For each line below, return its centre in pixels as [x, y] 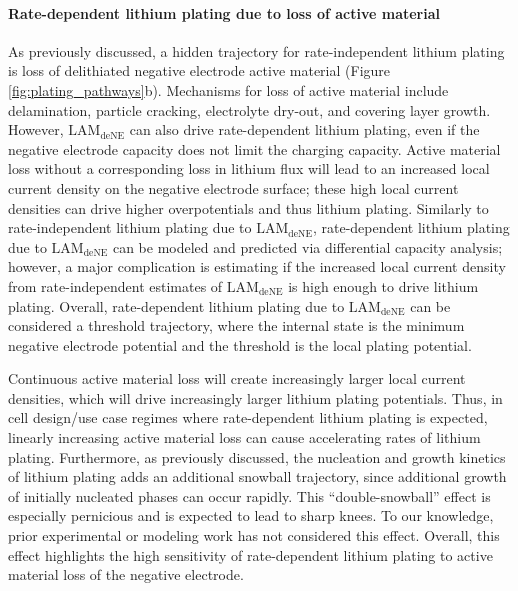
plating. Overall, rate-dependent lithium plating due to [176, 305]
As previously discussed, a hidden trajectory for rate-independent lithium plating [256, 50]
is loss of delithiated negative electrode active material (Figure [199, 70]
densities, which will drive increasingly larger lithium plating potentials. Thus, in [255, 397]
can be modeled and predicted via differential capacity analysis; [307, 246]
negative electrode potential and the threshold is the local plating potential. [240, 344]
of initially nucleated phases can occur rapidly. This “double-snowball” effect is [249, 495]
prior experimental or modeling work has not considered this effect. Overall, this [254, 535]
